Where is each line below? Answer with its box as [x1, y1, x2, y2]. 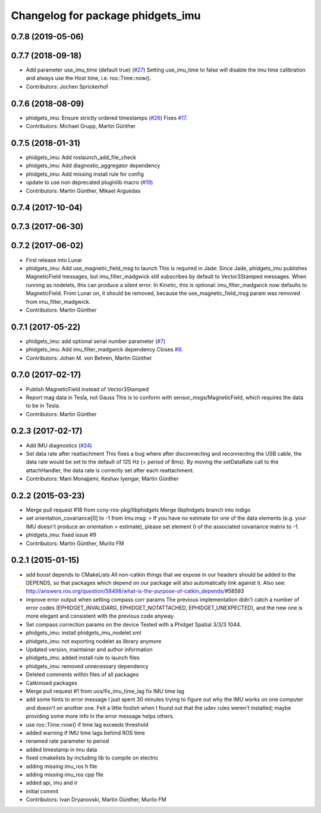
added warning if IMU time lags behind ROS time [26, 729, 145, 736]
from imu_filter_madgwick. [26, 298, 91, 305]
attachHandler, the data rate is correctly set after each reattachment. [26, 466, 194, 474]
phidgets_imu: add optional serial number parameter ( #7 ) [26, 337, 166, 345]
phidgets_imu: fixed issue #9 [26, 531, 96, 538]
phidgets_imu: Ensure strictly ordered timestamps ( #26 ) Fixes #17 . [26, 114, 188, 122]
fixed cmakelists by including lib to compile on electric [26, 754, 159, 762]
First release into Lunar [26, 256, 83, 263]
